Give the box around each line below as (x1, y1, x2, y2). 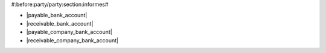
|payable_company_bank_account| (26, 29, 113, 36)
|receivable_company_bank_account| (26, 36, 119, 44)
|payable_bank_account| (26, 12, 88, 19)
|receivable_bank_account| (26, 20, 94, 27)
